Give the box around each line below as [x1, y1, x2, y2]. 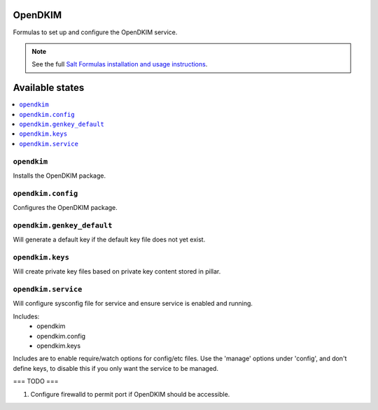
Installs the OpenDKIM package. [13, 171, 106, 180]
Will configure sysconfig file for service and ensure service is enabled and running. [13, 299, 253, 308]
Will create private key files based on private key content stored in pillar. [13, 267, 221, 276]
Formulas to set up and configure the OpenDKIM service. [13, 28, 178, 36]
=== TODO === [13, 377, 59, 386]
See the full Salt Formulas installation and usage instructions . [31, 60, 208, 69]
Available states [13, 82, 85, 94]
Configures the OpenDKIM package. [13, 204, 118, 212]
